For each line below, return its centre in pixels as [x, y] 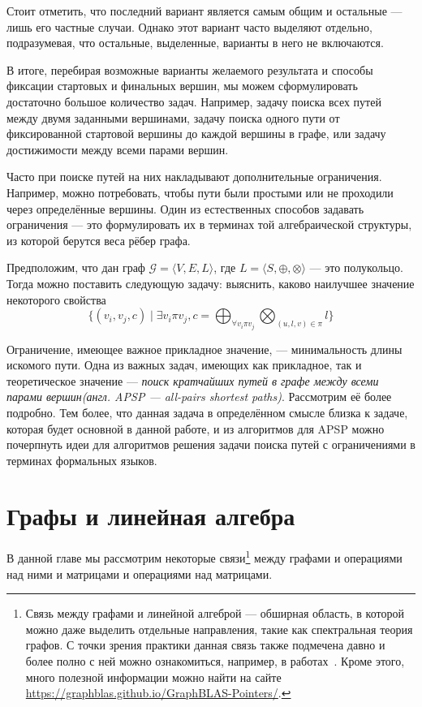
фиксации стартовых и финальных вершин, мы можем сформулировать [182, 86]
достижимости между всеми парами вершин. [118, 149]
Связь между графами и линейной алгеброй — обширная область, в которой [215, 613]
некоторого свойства [56, 299]
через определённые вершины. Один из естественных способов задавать [185, 208]
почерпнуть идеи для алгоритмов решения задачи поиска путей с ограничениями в [211, 444]
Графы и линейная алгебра [151, 516]
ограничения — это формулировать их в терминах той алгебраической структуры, [209, 224]
